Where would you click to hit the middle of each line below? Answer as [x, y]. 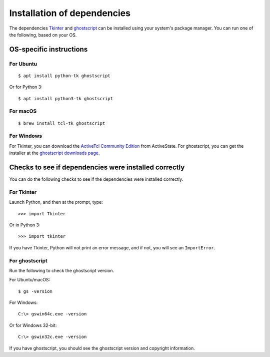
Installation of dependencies [70, 13]
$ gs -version [35, 291]
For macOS [23, 111]
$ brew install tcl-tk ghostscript [62, 123]
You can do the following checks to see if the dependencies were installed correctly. [96, 179]
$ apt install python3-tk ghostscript [66, 98]
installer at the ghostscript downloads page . [54, 153]
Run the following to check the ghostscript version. [62, 270]
